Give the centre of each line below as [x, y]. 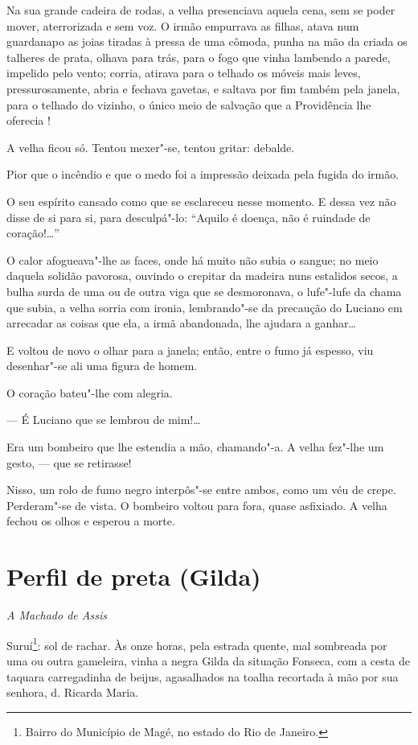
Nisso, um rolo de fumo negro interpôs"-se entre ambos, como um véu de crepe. [201, 490]
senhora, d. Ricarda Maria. [73, 692]
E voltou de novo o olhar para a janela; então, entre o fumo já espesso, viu [190, 350]
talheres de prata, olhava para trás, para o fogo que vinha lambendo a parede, [199, 57]
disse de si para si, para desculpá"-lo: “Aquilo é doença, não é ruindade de [189, 217]
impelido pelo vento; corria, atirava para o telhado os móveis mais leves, [184, 73]
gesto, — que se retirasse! [69, 462]
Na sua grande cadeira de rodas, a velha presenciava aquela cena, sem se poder [201, 10]
